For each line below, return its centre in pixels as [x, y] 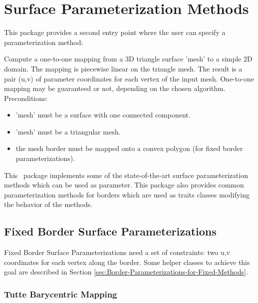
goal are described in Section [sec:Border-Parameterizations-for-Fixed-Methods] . [126, 272]
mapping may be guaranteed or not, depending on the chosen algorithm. [115, 88]
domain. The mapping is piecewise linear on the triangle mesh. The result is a [123, 68]
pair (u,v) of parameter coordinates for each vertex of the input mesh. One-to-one [129, 78]
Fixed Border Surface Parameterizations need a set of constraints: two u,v [117, 252]
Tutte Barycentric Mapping [61, 294]
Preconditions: [26, 98]
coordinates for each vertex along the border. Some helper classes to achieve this [127, 262]
